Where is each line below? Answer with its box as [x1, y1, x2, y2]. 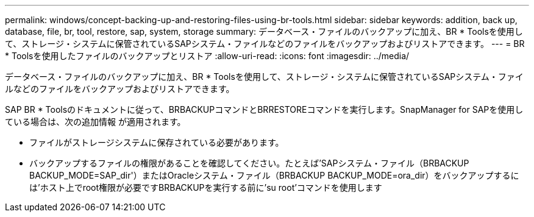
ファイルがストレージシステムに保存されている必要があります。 [29, 137, 284, 148]
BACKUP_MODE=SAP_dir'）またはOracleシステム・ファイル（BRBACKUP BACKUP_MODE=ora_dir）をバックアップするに [29, 170, 519, 180]
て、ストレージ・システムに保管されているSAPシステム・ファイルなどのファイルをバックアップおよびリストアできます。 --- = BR [5, 38, 525, 49]
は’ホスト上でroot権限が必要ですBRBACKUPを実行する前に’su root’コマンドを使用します [29, 182, 382, 193]
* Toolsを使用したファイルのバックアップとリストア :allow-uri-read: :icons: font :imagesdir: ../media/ [5, 51, 410, 61]
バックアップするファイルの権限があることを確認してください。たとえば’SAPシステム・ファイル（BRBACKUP [29, 158, 469, 168]
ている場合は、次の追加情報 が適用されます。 [5, 116, 186, 127]
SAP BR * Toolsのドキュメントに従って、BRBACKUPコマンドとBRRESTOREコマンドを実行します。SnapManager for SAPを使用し [5, 104, 524, 115]
